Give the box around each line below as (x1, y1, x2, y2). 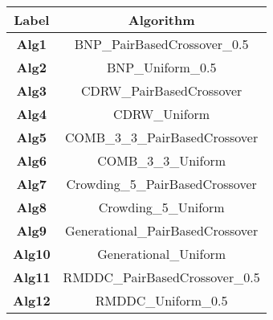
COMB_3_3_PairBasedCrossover (65, 128, 259, 146)
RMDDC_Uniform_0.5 (95, 291, 228, 310)
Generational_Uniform (97, 244, 226, 263)
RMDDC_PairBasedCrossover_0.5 (63, 268, 260, 286)
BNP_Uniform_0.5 (106, 58, 217, 76)
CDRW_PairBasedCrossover (80, 81, 242, 100)
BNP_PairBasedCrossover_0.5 (74, 35, 249, 53)
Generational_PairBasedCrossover (65, 221, 259, 240)
